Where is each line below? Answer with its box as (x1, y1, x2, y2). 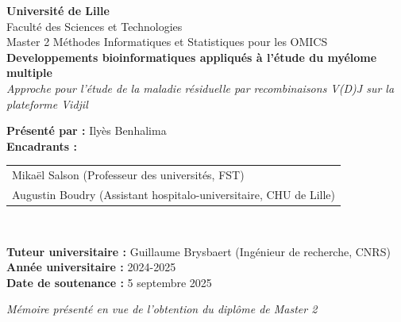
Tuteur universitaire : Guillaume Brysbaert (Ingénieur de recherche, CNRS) (6, 243, 391, 259)
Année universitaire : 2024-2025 (6, 259, 176, 275)
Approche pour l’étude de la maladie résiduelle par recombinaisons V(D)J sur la (6, 79, 395, 96)
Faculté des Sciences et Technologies (6, 17, 183, 34)
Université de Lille (6, 2, 110, 18)
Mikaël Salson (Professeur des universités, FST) (12, 167, 245, 183)
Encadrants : (6, 137, 77, 154)
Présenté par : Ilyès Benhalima (6, 122, 167, 139)
